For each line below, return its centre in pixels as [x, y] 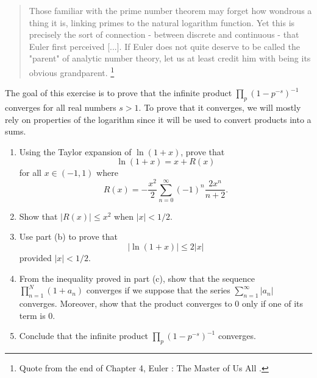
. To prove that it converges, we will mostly [220, 107]
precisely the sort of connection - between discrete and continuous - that [164, 34]
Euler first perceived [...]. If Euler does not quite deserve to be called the [164, 46]
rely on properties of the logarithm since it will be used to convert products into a [158, 119]
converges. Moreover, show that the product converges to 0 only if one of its [161, 303]
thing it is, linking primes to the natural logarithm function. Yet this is [162, 22]
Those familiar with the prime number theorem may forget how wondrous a [170, 10]
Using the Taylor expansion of [75, 151]
